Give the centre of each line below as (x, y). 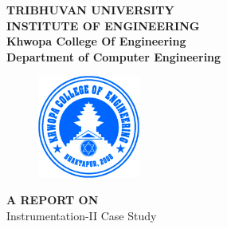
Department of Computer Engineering (114, 56)
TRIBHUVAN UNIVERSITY (90, 10)
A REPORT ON (53, 200)
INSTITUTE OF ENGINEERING (103, 25)
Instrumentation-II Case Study (82, 215)
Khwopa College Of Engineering (96, 41)
